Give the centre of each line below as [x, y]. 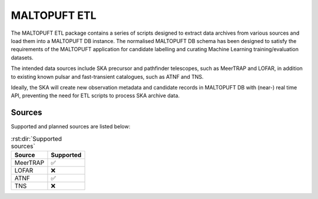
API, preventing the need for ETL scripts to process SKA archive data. [95, 96]
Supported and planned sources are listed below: [71, 127]
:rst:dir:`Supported [36, 138]
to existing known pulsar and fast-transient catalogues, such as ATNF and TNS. [107, 77]
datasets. [22, 57]
